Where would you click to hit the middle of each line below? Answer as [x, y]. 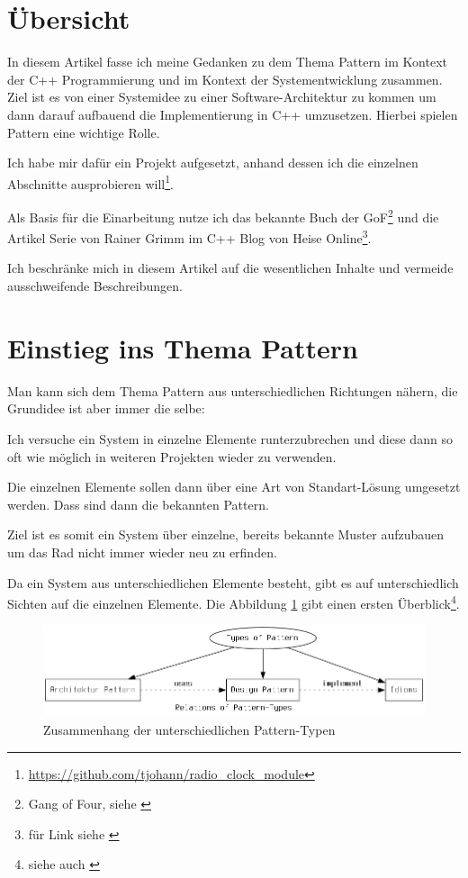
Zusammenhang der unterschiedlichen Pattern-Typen [189, 730]
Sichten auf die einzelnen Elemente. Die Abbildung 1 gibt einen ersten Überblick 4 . [234, 602]
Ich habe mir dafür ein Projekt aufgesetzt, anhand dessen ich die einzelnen [213, 163]
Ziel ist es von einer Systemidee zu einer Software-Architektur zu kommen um [222, 97]
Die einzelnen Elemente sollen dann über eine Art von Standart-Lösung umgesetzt [234, 487]
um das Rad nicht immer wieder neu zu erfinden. [142, 552]
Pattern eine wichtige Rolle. [84, 132]
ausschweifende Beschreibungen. [95, 286]
